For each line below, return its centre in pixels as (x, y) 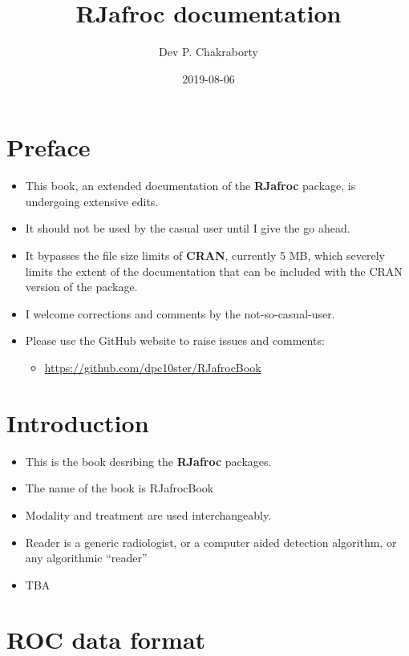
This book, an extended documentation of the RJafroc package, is (190, 186)
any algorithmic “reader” (86, 558)
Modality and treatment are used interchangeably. (148, 514)
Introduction (78, 422)
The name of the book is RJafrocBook (119, 488)
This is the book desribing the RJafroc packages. (148, 461)
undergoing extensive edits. (92, 201)
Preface (49, 147)
